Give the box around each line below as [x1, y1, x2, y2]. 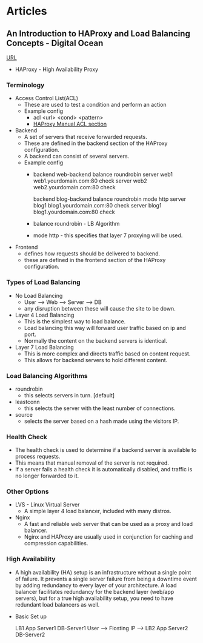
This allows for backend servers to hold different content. [24, 356, 168, 363]
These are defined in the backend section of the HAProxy [24, 140, 168, 147]
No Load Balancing [15, 292, 63, 299]
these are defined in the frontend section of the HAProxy [24, 257, 166, 264]
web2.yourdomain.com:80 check [33, 184, 116, 191]
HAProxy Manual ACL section [33, 120, 107, 128]
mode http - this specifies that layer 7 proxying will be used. [33, 232, 183, 239]
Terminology [6, 81, 45, 89]
